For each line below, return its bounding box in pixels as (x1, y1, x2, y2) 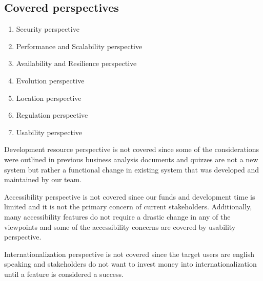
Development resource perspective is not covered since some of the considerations (4, 144, 259, 155)
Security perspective (16, 24, 79, 34)
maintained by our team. (4, 174, 82, 185)
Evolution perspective (16, 75, 85, 85)
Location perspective (16, 92, 82, 103)
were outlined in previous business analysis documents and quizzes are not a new (4, 154, 258, 164)
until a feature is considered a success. (4, 268, 124, 279)
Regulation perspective (16, 110, 88, 120)
